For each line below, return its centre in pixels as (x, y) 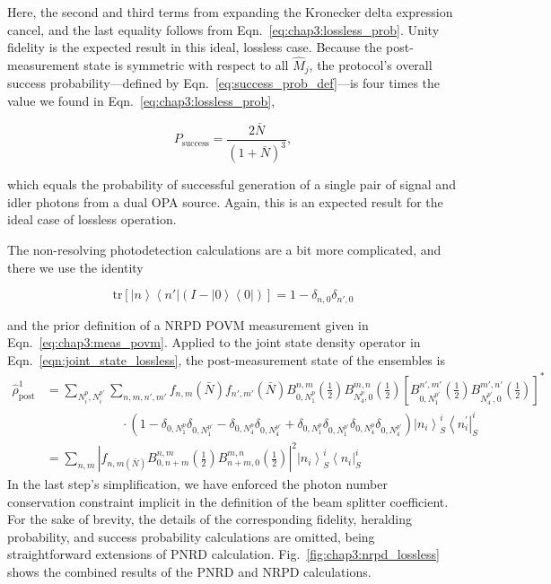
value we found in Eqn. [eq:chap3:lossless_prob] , (141, 101)
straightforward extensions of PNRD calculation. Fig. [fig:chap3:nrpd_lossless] (223, 554)
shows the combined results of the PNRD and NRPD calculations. (189, 572)
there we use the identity (75, 267)
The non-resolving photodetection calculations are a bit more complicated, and (224, 250)
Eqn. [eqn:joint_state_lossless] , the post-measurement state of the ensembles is (226, 359)
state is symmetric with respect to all (186, 65)
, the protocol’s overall (371, 65)
